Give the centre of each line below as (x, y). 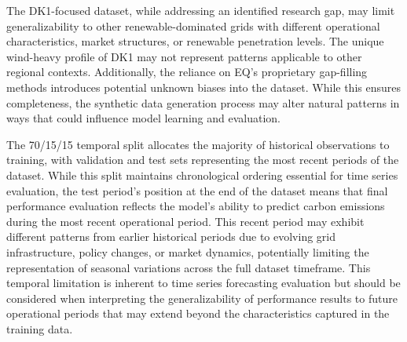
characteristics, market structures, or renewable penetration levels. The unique (195, 41)
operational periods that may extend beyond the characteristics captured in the (198, 313)
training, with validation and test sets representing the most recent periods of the (203, 160)
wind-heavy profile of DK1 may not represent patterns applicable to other (184, 56)
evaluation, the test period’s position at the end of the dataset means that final (197, 190)
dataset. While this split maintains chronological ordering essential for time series (202, 175)
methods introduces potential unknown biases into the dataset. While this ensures (203, 87)
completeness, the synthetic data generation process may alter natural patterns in (203, 102)
